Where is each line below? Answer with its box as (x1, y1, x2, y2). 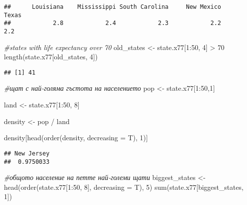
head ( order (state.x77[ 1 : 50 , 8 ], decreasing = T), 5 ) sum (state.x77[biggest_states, (4, 181, 244, 192)
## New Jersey (4, 150, 50, 157)
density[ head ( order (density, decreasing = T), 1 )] (4, 132, 148, 143)
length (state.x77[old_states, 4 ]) (4, 51, 98, 62)
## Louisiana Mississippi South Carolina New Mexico (4, 3, 221, 10)
